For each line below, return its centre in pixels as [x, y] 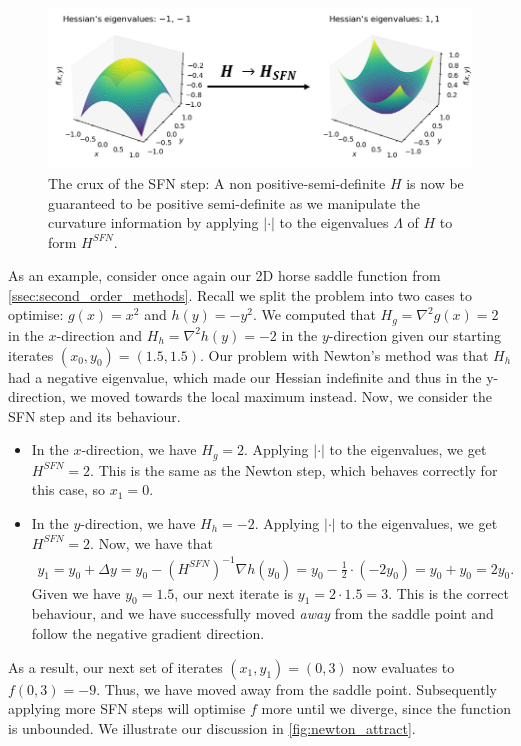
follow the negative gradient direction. [148, 633]
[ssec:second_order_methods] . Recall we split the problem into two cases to [240, 294]
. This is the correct [448, 592]
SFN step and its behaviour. [94, 415]
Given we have [76, 592]
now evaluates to [403, 666]
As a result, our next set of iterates [115, 666]
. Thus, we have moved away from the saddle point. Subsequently [296, 688]
